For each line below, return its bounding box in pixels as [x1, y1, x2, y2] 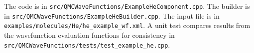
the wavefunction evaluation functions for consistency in [4, 29, 175, 40]
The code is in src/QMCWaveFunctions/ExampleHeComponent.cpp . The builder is [4, 1, 250, 11]
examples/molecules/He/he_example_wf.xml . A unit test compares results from [4, 20, 251, 30]
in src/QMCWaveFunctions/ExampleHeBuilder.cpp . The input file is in [4, 10, 220, 21]
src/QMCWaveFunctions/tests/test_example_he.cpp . [4, 39, 170, 50]
